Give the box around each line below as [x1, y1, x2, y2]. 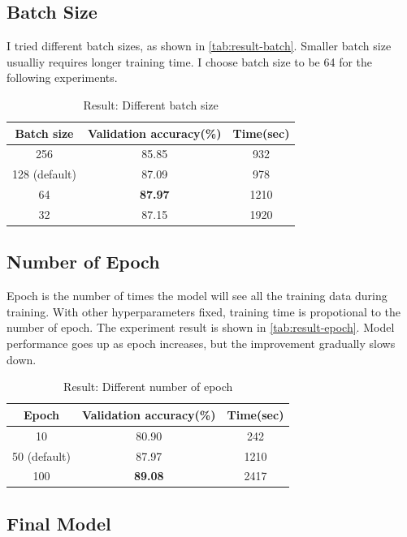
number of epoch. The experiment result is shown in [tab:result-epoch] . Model [6, 319, 395, 336]
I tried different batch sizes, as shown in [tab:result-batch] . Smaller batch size [6, 37, 392, 54]
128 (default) [12, 165, 76, 183]
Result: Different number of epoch [63, 378, 233, 395]
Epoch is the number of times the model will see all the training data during [6, 287, 388, 304]
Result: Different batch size [83, 96, 219, 113]
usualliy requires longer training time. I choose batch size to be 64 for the [6, 53, 373, 70]
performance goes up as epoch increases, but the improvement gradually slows [6, 335, 396, 352]
